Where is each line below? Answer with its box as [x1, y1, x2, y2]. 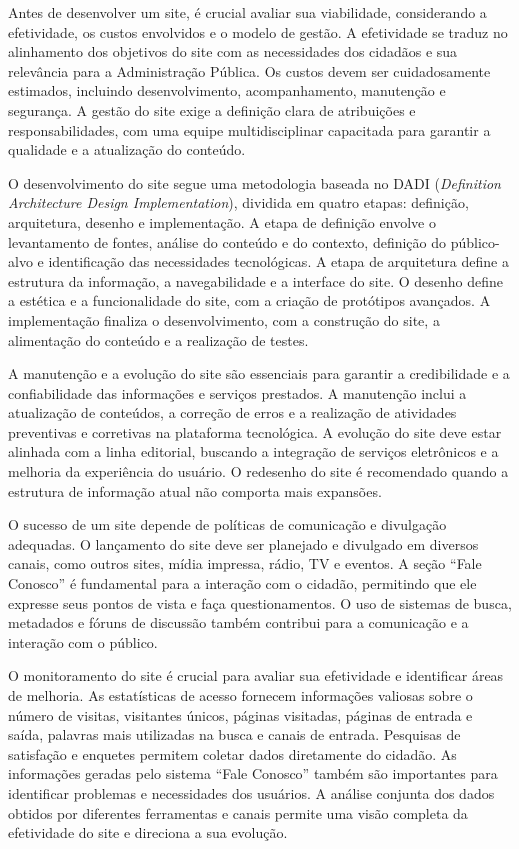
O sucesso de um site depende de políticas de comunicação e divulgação [8, 514, 447, 535]
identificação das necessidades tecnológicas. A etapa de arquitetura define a [48, 251, 509, 272]
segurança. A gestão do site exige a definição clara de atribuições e [8, 99, 416, 120]
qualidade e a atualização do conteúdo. [8, 139, 246, 160]
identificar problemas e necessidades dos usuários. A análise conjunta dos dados [8, 782, 495, 803]
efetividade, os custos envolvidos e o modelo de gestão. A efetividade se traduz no [8, 21, 508, 42]
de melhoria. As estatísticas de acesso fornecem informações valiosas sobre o [8, 685, 473, 705]
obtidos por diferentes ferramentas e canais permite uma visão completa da [8, 802, 468, 823]
